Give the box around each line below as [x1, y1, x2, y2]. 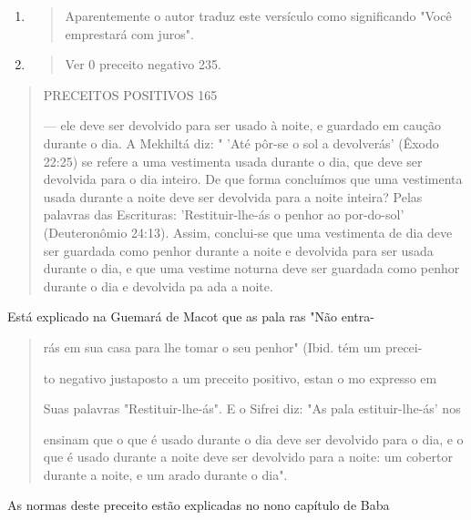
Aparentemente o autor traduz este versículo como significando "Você [65, 6, 452, 25]
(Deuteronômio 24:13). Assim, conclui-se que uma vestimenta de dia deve [43, 222, 453, 241]
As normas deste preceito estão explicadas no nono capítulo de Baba [7, 495, 390, 515]
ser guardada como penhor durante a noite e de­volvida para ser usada [43, 240, 434, 260]
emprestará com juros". [65, 24, 194, 43]
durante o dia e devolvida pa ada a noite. [43, 276, 273, 295]
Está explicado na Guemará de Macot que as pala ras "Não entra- [7, 307, 374, 326]
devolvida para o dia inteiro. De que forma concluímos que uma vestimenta [43, 169, 463, 189]
